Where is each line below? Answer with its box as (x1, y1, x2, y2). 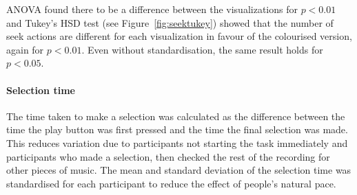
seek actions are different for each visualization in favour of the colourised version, (6, 29, 352, 43)
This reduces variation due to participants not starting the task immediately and (6, 135, 348, 150)
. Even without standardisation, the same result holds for (81, 42, 323, 56)
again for (6, 42, 44, 56)
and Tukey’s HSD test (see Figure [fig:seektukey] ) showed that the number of (6, 15, 334, 30)
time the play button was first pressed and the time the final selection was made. (6, 122, 348, 137)
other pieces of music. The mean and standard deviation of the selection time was (6, 163, 351, 177)
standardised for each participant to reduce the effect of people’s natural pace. (6, 176, 336, 190)
